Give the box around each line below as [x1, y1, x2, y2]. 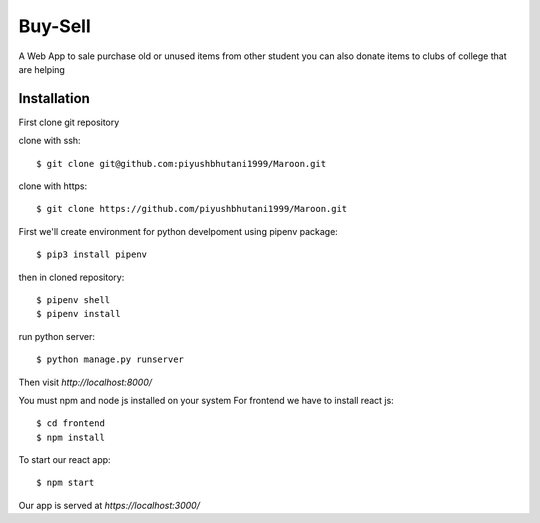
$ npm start [36, 477, 95, 489]
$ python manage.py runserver [36, 354, 185, 365]
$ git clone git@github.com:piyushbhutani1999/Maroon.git [36, 158, 327, 169]
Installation [18, 90, 90, 107]
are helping [18, 63, 65, 75]
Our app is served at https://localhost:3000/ [18, 499, 200, 511]
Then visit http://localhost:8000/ [18, 376, 153, 388]
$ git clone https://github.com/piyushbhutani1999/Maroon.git [36, 203, 348, 215]
